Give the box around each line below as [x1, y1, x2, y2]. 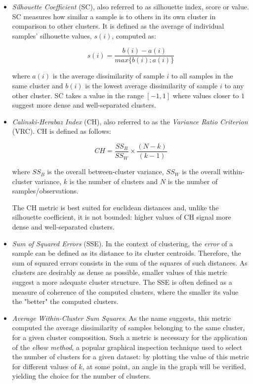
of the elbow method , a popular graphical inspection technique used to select [12, 342, 243, 352]
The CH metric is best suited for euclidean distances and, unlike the [12, 202, 219, 212]
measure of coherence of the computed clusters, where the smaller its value [12, 286, 239, 297]
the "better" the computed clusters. [12, 296, 119, 307]
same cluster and [12, 80, 63, 91]
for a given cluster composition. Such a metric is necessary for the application [12, 332, 248, 342]
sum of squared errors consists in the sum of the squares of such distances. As [12, 257, 248, 268]
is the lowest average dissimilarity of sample [85, 80, 218, 91]
